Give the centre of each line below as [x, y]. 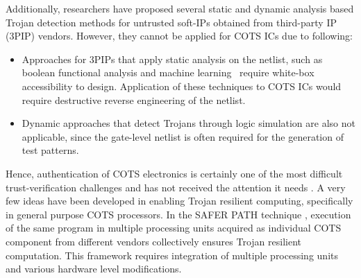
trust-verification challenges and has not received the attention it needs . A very [176, 187]
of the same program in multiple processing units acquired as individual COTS [174, 228]
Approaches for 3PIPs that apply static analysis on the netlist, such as [172, 59]
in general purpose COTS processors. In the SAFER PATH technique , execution [178, 214]
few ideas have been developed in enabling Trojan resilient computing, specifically [179, 201]
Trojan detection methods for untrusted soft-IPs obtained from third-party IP [171, 22]
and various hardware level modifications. [94, 269]
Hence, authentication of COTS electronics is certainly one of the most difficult [174, 173]
